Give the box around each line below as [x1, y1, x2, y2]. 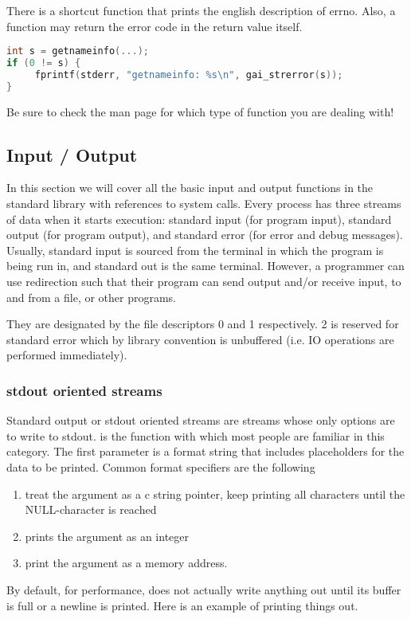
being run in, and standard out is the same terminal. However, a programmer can [6, 257, 405, 274]
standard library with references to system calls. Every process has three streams [6, 195, 401, 212]
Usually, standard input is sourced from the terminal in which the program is [6, 241, 384, 258]
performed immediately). [6, 347, 127, 363]
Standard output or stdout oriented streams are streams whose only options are [6, 412, 395, 429]
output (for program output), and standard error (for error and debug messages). [6, 226, 403, 243]
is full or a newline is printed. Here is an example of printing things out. [6, 597, 358, 613]
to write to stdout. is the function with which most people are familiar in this [6, 427, 385, 444]
